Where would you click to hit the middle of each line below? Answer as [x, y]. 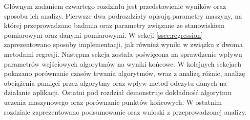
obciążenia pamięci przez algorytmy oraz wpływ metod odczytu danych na [115, 83]
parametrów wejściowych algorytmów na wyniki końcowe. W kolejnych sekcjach [123, 63]
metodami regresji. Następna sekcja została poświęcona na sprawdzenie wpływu [123, 54]
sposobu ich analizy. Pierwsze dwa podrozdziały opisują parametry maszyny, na [123, 15]
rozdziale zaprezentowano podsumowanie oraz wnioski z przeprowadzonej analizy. [125, 111]
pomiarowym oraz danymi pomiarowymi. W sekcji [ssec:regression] [104, 35]
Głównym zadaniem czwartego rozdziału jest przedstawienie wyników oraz [115, 6]
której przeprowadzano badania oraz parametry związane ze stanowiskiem [114, 25]
